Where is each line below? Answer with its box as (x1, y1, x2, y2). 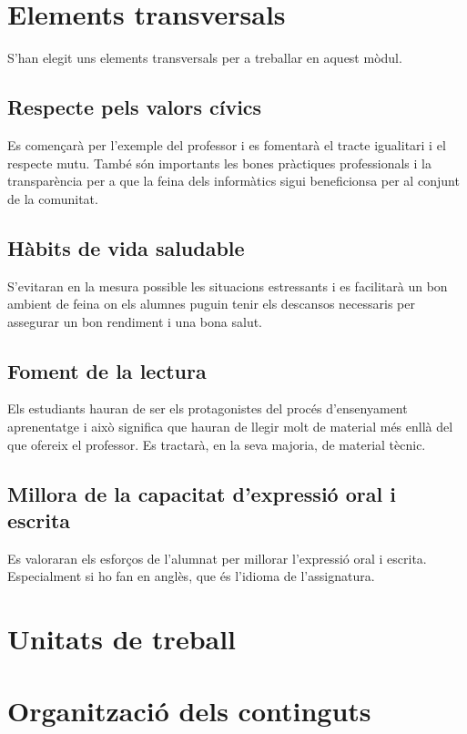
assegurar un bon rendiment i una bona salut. (7, 311, 262, 331)
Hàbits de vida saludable (7, 233, 245, 261)
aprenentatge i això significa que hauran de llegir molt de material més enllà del (7, 417, 453, 436)
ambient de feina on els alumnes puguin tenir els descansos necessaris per (7, 294, 415, 313)
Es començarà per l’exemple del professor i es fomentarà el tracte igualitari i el (7, 135, 446, 154)
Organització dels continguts (7, 691, 371, 729)
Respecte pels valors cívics (7, 93, 262, 121)
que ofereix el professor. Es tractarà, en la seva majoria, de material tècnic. (7, 434, 426, 454)
